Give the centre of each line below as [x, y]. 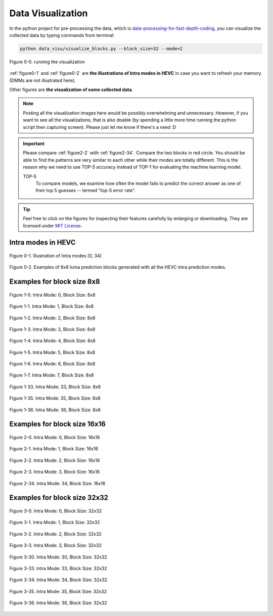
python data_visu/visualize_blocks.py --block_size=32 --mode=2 [101, 49]
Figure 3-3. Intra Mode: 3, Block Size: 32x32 [56, 545]
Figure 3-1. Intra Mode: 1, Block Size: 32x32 [55, 523]
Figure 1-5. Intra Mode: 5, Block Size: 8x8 [52, 352]
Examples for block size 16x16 [58, 424]
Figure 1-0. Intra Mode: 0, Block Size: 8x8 [52, 295]
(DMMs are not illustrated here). [42, 80]
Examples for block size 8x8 [55, 282]
